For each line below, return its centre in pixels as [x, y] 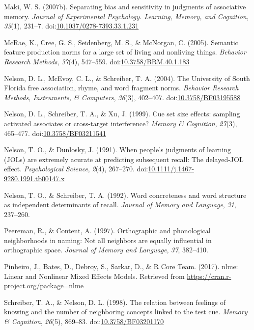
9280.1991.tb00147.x [34, 178]
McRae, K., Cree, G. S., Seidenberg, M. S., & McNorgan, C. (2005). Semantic [121, 42]
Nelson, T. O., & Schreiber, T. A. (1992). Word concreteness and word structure [125, 195]
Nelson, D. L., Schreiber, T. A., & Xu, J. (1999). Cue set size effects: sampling [122, 114]
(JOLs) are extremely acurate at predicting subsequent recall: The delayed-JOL [124, 159]
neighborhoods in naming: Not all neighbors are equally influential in [108, 240]
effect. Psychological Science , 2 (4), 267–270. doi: [76, 169]
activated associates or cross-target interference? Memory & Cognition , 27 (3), [121, 123]
